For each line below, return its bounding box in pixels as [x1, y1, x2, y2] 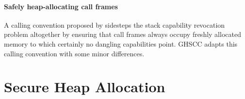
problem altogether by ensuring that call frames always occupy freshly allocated [4, 29, 241, 39]
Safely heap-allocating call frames [4, 1, 118, 11]
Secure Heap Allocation [4, 77, 165, 97]
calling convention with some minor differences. [4, 48, 145, 58]
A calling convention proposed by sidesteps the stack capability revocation [4, 19, 225, 30]
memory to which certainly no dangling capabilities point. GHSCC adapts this [4, 38, 238, 49]
